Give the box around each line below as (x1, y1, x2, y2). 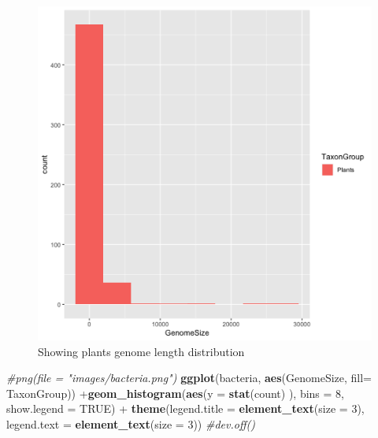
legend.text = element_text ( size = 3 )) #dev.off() (6, 415, 255, 432)
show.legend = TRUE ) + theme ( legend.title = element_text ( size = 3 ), (6, 400, 365, 417)
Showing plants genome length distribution (38, 343, 245, 359)
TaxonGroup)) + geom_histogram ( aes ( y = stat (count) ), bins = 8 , (6, 384, 345, 401)
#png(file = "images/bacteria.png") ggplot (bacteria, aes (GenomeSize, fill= (6, 369, 372, 386)
